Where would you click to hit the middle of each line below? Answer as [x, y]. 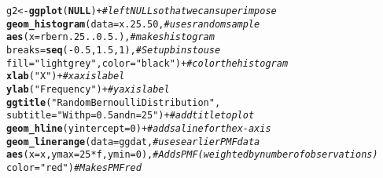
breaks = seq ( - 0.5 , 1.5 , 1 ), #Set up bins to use [114, 50]
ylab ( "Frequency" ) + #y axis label [88, 89]
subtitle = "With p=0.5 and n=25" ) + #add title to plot [131, 116]
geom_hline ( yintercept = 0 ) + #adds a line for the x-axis [139, 128]
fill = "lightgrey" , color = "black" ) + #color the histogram [147, 63]
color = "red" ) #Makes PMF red [74, 167]
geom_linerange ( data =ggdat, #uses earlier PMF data [133, 142]
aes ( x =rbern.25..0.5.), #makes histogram [110, 37]
